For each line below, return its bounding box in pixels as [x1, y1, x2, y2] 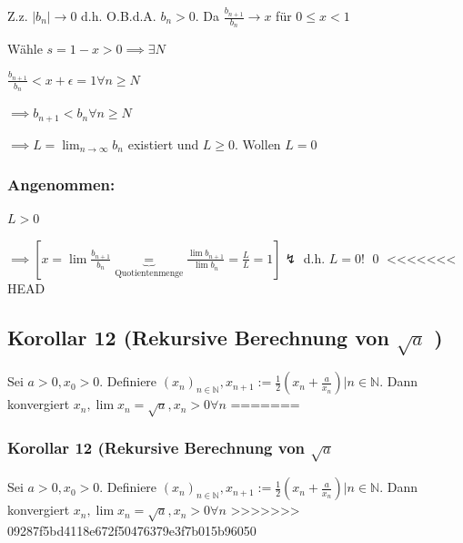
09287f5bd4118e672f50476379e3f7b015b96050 [7, 520, 257, 539]
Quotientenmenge [115, 268, 184, 278]
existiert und [127, 134, 199, 153]
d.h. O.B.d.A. [81, 6, 156, 25]
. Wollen [235, 134, 281, 153]
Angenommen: [7, 173, 116, 196]
